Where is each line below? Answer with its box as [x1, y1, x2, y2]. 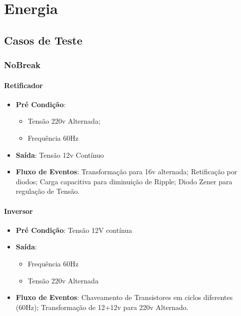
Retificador [4, 80, 43, 90]
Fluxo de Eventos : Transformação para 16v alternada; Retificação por [15, 166, 237, 177]
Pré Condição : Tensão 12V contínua [15, 224, 132, 235]
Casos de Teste [4, 32, 82, 48]
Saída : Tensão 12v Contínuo [15, 149, 104, 160]
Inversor [4, 205, 33, 216]
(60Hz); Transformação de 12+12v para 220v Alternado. [15, 301, 188, 312]
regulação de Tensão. [15, 186, 80, 196]
